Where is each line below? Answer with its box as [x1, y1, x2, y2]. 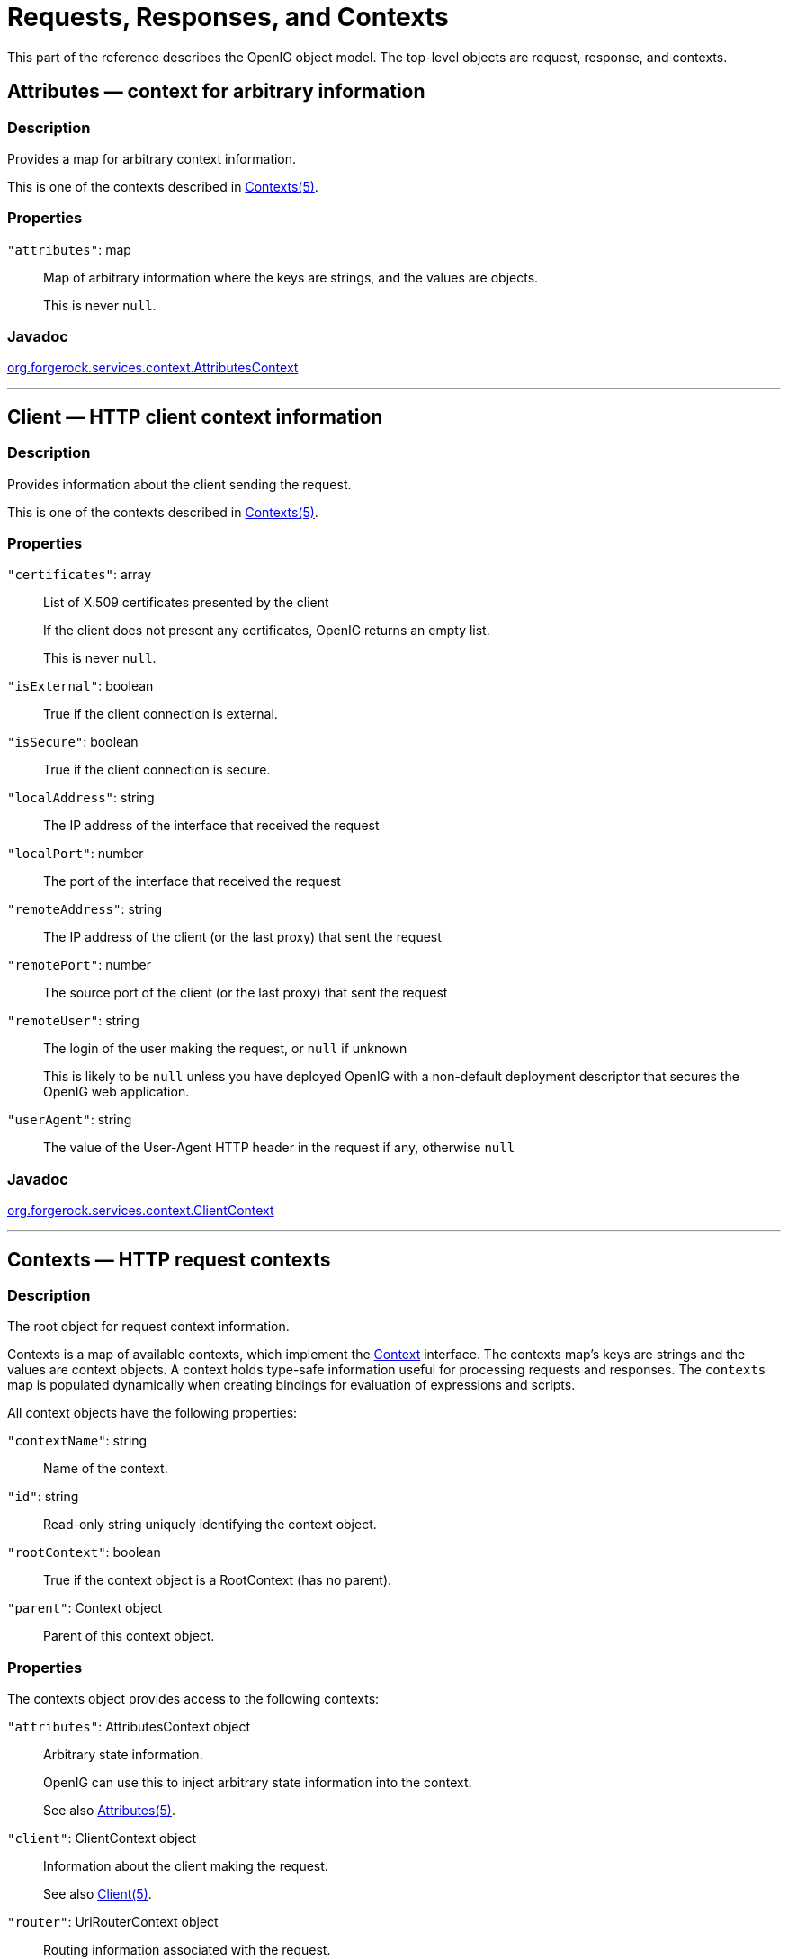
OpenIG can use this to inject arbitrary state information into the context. [43, 1775, 472, 1791]
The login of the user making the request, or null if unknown [43, 1041, 407, 1057]
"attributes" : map [7, 241, 131, 257]
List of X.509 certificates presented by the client [43, 595, 329, 611]
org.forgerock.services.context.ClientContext [7, 1203, 274, 1219]
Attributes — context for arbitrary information [7, 80, 425, 103]
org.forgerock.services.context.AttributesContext [7, 360, 299, 376]
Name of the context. [43, 1461, 168, 1477]
